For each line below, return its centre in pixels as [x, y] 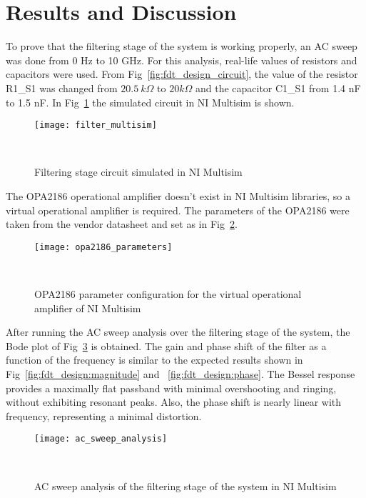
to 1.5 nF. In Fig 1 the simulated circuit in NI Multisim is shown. [150, 102]
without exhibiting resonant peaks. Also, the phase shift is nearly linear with [174, 402]
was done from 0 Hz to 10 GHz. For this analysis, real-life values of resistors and [182, 60]
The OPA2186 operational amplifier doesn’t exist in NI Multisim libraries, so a [178, 195]
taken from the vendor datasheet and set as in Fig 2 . [122, 224]
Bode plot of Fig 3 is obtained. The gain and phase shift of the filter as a [166, 345]
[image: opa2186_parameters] [103, 247]
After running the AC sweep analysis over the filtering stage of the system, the [178, 332]
